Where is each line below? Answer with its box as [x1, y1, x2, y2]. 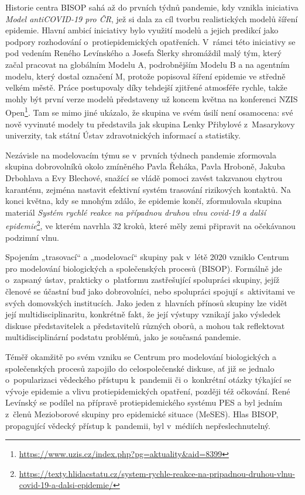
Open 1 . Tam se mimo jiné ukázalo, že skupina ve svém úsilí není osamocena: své [5, 105, 293, 118]
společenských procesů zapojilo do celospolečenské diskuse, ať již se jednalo [5, 362, 275, 374]
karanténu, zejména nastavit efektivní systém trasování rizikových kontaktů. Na [5, 183, 291, 195]
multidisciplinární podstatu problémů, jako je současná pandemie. [5, 331, 241, 343]
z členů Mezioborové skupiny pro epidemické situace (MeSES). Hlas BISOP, [5, 407, 279, 420]
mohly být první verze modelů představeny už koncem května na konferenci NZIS [5, 92, 298, 105]
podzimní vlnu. [5, 231, 59, 243]
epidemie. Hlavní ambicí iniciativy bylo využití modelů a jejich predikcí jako [5, 24, 279, 36]
